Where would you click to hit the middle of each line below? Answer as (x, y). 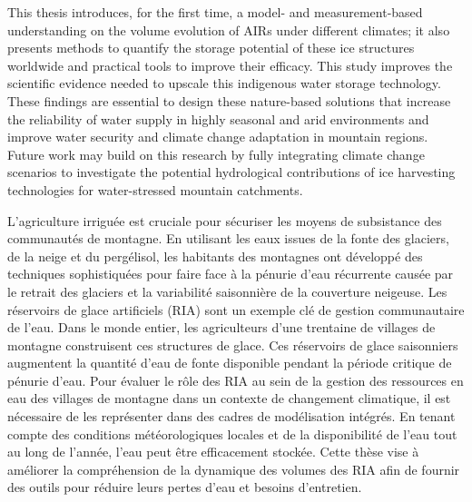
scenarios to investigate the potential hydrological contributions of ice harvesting (231, 172)
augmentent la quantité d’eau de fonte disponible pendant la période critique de (230, 363)
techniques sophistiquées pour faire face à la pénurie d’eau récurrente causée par (231, 274)
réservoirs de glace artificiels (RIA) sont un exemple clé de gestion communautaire (236, 309)
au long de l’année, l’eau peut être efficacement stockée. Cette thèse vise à (213, 452)
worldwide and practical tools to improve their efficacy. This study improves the (230, 65)
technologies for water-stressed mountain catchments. (155, 189)
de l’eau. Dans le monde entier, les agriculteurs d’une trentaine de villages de (221, 327)
